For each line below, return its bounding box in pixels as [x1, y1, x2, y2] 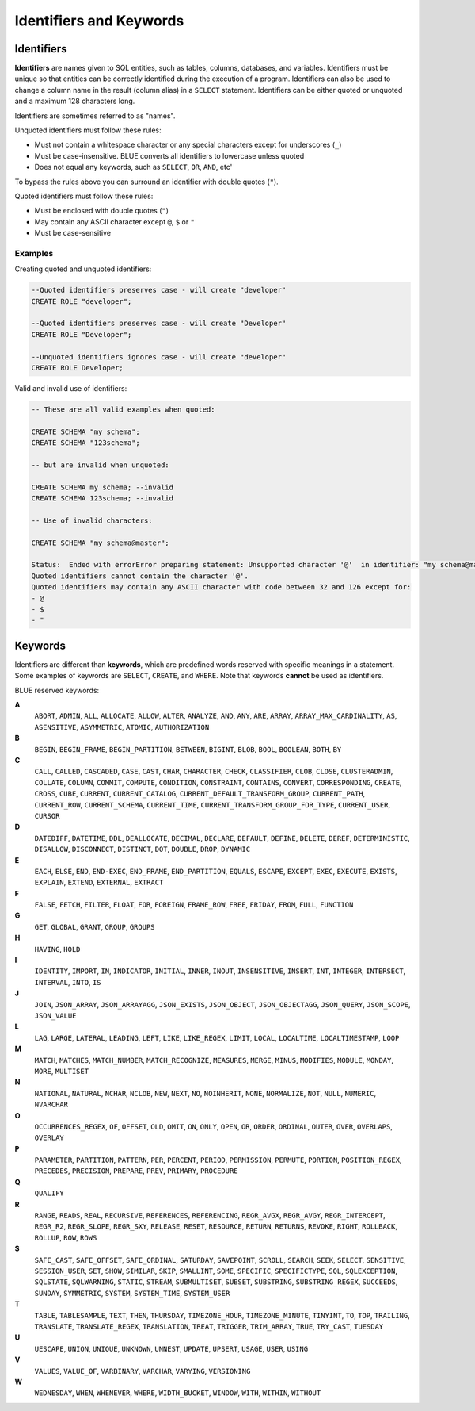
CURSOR [34, 811, 60, 820]
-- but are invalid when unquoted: [31, 460, 169, 470]
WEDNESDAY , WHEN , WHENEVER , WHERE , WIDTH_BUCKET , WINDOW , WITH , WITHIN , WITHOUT [34, 1388, 321, 1398]
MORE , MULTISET [34, 1066, 89, 1076]
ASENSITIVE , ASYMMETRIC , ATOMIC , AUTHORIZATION [34, 722, 210, 731]
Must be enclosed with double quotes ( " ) [34, 206, 169, 216]
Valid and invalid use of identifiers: [14, 383, 127, 393]
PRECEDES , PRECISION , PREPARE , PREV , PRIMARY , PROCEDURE [34, 1166, 238, 1175]
